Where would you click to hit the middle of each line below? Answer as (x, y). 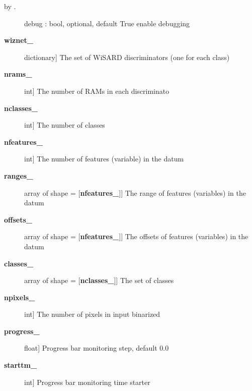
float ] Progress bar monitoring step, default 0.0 (97, 348)
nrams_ (18, 74)
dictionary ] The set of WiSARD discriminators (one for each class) (127, 57)
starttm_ (21, 365)
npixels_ (20, 297)
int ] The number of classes (65, 125)
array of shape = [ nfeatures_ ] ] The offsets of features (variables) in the (136, 236)
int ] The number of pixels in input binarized (92, 314)
